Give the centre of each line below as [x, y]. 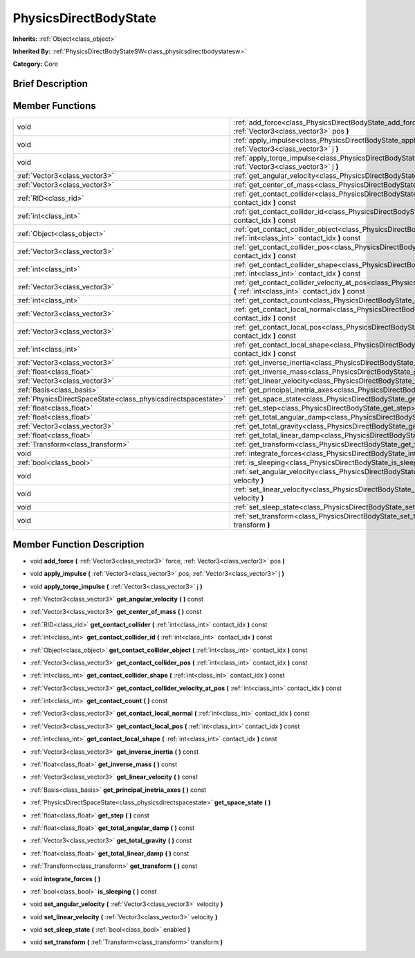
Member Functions [54, 106]
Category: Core [36, 64]
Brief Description [50, 84]
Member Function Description [79, 544]
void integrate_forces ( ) [65, 878]
